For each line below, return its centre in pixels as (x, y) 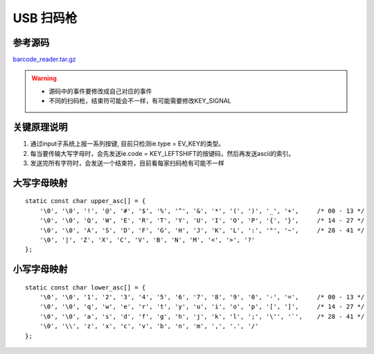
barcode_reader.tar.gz (44, 60)
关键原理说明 (40, 127)
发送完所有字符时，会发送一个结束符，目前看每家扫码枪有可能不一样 (127, 163)
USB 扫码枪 (45, 18)
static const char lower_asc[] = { (86, 287)
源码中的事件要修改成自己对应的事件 (100, 91)
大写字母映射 (40, 183)
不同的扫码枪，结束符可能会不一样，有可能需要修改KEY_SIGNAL (140, 101)
